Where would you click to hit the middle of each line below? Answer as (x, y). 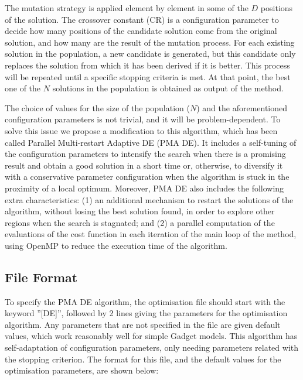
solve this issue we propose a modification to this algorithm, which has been (141, 130)
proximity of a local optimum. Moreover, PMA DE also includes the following (144, 188)
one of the (23, 88)
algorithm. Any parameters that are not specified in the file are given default (143, 324)
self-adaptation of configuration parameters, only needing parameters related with (152, 348)
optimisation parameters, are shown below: (82, 370)
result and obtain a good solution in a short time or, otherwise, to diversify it (144, 165)
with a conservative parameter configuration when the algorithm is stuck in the (147, 177)
